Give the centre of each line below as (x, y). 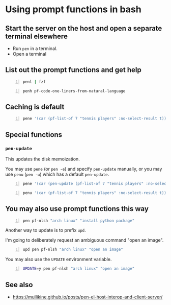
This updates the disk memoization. (42, 159)
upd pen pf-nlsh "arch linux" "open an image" (73, 250)
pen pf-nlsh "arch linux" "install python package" (79, 221)
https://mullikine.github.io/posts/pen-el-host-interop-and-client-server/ (88, 297)
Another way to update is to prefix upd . (46, 230)
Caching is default (35, 107)
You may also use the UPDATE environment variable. (59, 260)
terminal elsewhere (36, 36)
